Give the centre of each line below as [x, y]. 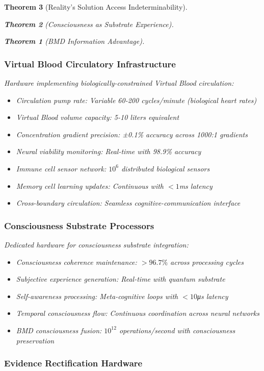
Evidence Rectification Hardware [73, 363]
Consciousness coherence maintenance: [76, 262]
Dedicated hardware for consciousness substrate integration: [96, 244]
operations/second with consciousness [177, 330]
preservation [35, 340]
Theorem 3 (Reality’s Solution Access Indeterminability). [96, 7]
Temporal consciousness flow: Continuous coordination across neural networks [138, 313]
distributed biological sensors [165, 168]
